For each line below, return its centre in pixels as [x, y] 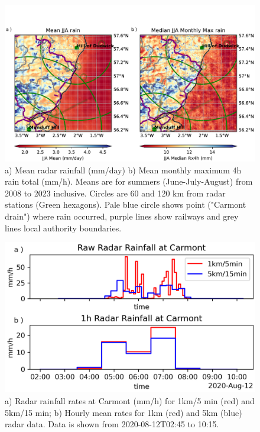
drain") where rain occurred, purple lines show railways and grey [122, 216]
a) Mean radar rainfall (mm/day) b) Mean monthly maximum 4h [123, 170]
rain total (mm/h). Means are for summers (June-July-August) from [129, 181]
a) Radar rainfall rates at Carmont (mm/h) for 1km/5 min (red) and [130, 400]
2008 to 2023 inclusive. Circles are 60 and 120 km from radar [115, 193]
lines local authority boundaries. [63, 228]
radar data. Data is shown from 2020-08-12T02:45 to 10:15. [112, 424]
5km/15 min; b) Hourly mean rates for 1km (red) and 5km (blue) [123, 412]
